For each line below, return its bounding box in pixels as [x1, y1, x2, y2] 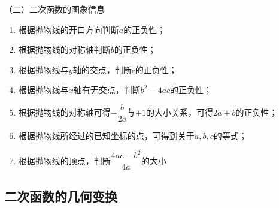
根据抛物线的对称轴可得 [18, 106, 111, 119]
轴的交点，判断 [72, 63, 132, 76]
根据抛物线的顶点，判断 [18, 154, 111, 167]
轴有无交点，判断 [73, 83, 141, 96]
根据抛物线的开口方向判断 [18, 23, 119, 35]
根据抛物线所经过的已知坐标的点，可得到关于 [18, 129, 195, 142]
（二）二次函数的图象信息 [4, 3, 105, 15]
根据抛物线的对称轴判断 [18, 43, 111, 56]
